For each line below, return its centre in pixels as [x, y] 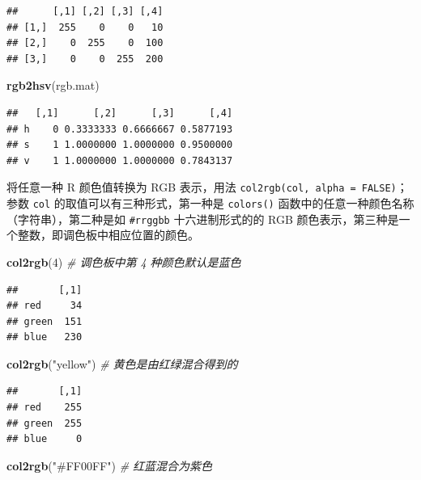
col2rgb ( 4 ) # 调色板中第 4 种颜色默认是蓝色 [124, 261]
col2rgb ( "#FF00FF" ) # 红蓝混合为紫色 [110, 465]
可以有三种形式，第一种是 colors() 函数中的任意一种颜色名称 [251, 203]
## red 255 [45, 408]
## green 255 [45, 423]
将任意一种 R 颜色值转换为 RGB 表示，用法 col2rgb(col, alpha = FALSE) [202, 187]
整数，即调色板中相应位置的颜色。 [108, 235]
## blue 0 [45, 439]
